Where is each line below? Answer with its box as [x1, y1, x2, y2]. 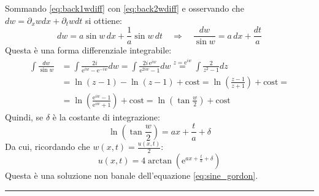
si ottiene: [85, 14, 123, 26]
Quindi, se [5, 110, 44, 123]
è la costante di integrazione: [52, 110, 160, 123]
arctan [148, 157, 172, 166]
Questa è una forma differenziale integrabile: [5, 44, 172, 57]
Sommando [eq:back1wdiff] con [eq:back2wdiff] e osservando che [5, 2, 244, 14]
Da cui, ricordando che [5, 140, 90, 153]
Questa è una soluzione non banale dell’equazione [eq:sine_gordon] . [5, 169, 258, 182]
